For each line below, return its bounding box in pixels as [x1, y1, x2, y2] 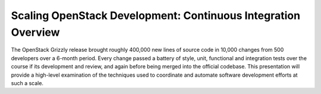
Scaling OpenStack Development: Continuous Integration [11, 9, 300, 22]
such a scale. [11, 79, 44, 86]
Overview [11, 26, 60, 39]
